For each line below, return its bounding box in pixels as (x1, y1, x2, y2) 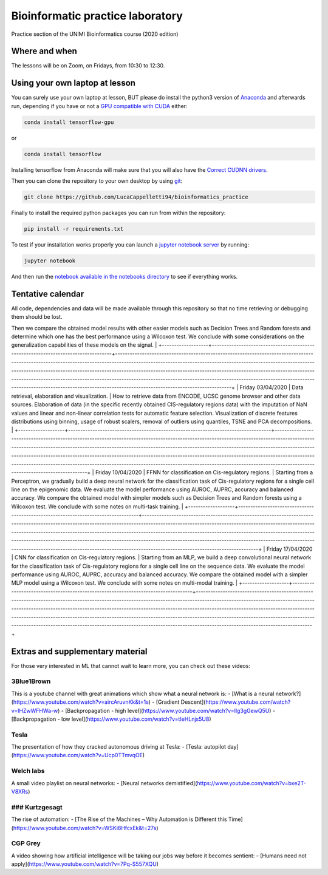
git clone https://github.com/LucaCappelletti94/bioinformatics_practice (24, 194, 248, 200)
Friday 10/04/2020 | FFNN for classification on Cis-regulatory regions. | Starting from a (95, 469, 313, 476)
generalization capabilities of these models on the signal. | (11, 341, 157, 349)
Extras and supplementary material (11, 646, 148, 656)
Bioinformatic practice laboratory (11, 9, 183, 22)
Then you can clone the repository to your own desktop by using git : (11, 177, 183, 185)
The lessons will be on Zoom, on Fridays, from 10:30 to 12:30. (11, 62, 165, 69)
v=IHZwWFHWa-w (11, 707, 58, 714)
